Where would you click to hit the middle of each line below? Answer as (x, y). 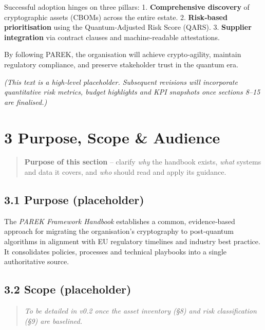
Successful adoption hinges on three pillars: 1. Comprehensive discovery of (127, 7)
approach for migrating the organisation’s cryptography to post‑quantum (119, 231)
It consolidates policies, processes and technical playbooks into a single (116, 251)
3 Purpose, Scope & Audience (112, 137)
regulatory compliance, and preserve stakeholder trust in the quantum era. (121, 64)
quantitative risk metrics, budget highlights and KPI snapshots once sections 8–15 (132, 92)
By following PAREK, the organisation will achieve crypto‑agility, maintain (123, 54)
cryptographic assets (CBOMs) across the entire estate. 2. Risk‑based (116, 17)
